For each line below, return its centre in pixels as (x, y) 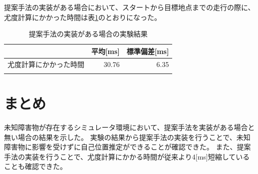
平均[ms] (106, 51)
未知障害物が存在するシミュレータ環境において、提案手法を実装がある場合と (129, 127)
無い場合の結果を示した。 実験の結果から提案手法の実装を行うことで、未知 (127, 137)
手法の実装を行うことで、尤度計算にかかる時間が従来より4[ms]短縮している (127, 156)
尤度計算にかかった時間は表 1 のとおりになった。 (83, 17)
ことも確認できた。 (35, 166)
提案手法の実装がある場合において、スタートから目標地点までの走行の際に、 (129, 7)
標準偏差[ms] (148, 51)
